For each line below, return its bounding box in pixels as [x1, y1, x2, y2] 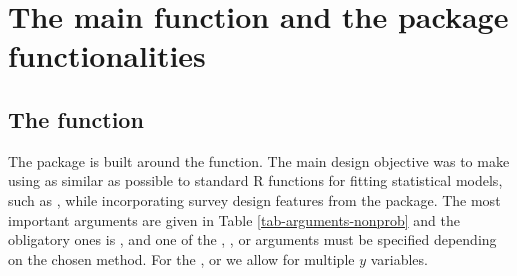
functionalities [8, 35, 206, 76]
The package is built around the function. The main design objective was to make [8, 150, 510, 171]
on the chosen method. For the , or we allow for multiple [8, 248, 355, 269]
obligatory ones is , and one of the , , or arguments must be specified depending [8, 229, 497, 250]
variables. [370, 248, 428, 269]
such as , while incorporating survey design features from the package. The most [8, 189, 501, 210]
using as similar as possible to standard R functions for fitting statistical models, [8, 170, 503, 191]
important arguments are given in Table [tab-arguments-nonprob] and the [8, 209, 460, 230]
